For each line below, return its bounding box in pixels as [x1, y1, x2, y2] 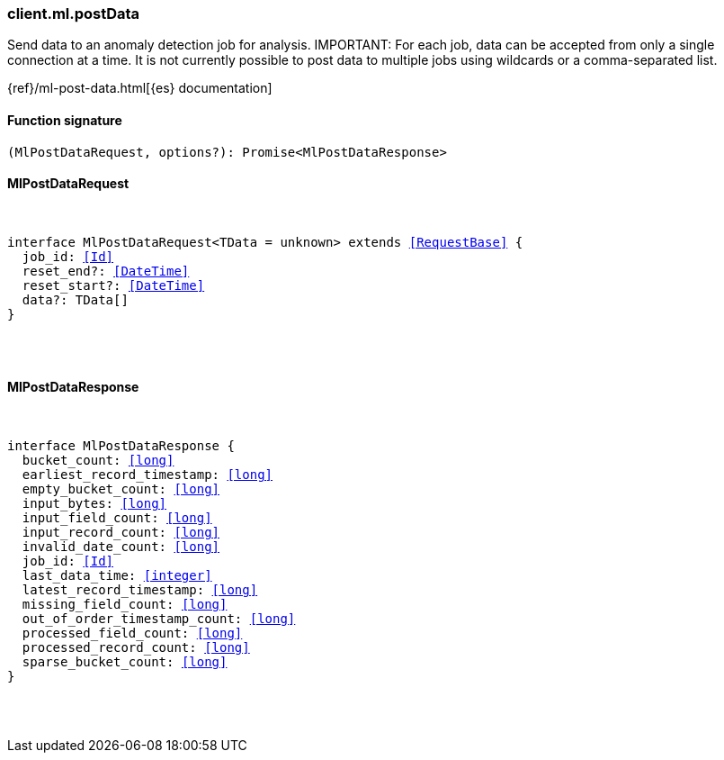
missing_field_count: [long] [22, 597, 228, 612]
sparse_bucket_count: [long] [22, 655, 228, 670]
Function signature [7, 112, 122, 128]
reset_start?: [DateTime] [22, 277, 205, 293]
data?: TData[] [22, 292, 129, 307]
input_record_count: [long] [22, 525, 220, 540]
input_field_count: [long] [22, 511, 212, 526]
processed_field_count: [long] [22, 626, 243, 641]
